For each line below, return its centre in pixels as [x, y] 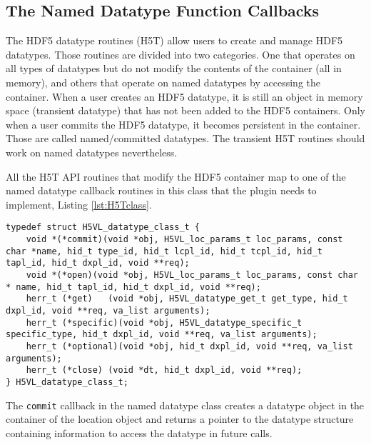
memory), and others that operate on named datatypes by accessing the [163, 82]
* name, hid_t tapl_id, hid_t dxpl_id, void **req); [133, 287]
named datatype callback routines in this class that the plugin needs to [161, 190]
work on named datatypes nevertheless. [92, 152]
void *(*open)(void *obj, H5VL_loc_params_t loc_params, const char [192, 275]
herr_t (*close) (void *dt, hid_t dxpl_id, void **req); [164, 370]
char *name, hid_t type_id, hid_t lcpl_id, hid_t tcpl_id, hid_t [164, 251]
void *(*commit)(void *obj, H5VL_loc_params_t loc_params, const [184, 239]
